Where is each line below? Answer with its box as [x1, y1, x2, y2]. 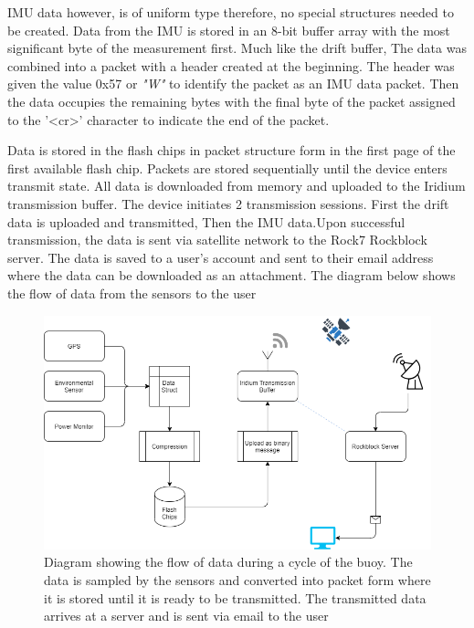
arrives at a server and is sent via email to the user [44, 606, 329, 625]
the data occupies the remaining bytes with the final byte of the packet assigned [7, 91, 456, 110]
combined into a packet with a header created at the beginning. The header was [7, 56, 455, 75]
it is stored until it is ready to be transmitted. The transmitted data [44, 588, 427, 607]
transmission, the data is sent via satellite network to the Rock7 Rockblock [7, 230, 427, 249]
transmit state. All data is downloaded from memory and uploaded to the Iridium [7, 176, 466, 195]
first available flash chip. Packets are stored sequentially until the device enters [7, 158, 448, 177]
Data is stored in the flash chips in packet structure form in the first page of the [7, 141, 456, 160]
